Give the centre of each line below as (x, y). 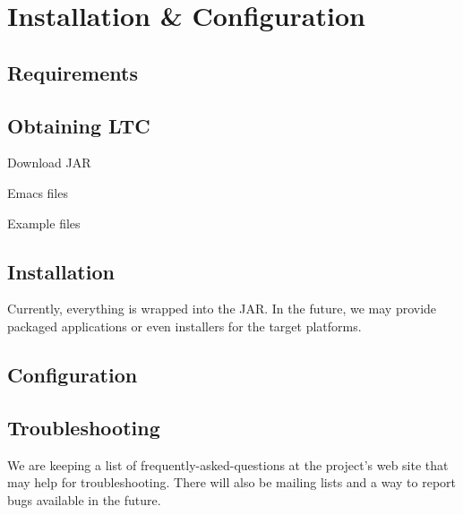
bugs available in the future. (84, 499)
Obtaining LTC (79, 125)
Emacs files (38, 192)
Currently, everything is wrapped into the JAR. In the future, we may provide (222, 309)
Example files (44, 223)
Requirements (73, 72)
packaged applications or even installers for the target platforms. (184, 326)
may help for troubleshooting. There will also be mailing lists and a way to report (232, 482)
